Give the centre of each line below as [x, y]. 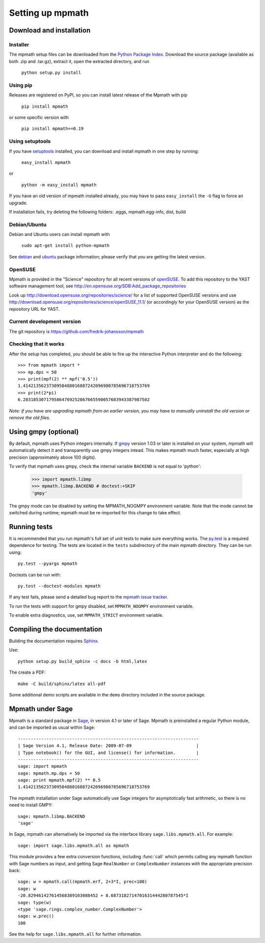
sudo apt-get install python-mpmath [66, 246]
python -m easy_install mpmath [59, 185]
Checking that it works [37, 344]
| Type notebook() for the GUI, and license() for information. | [108, 753]
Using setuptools [30, 141]
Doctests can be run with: [35, 575]
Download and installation [50, 30]
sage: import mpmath [42, 766]
